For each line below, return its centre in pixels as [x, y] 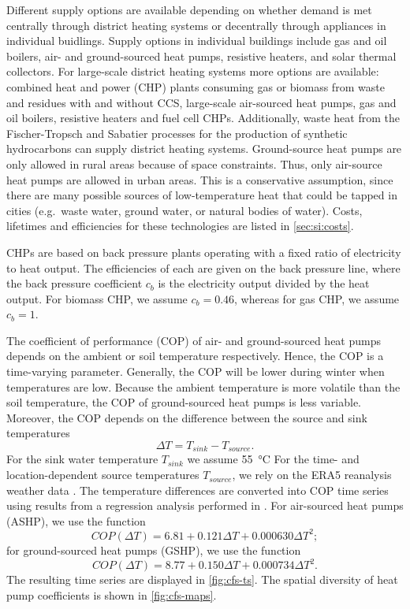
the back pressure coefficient [75, 283]
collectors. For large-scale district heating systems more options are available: [193, 71]
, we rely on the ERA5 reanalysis [312, 475]
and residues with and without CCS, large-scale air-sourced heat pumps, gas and [201, 102]
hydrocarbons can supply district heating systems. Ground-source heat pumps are [204, 149]
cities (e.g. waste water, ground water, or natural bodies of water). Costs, [184, 210]
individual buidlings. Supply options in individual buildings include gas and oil [197, 41]
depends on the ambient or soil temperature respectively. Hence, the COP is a [195, 356]
